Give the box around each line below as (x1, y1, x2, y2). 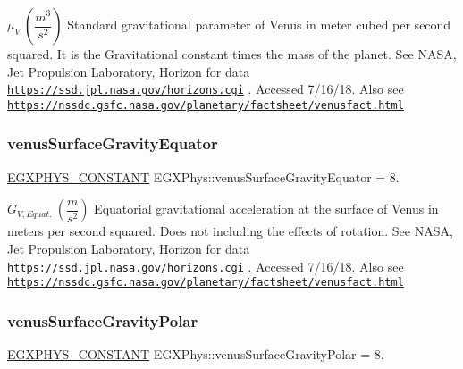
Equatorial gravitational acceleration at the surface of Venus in (94, 199, 439, 218)
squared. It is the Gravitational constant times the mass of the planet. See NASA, (7, 45, 457, 63)
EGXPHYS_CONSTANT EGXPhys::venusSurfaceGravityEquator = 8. (7, 167, 400, 186)
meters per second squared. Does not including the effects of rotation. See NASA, (7, 222, 453, 240)
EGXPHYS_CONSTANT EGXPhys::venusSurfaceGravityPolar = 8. (7, 345, 384, 364)
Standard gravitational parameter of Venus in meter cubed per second (67, 15, 451, 33)
